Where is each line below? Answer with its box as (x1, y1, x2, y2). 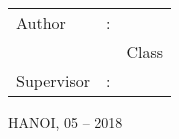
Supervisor (16, 69, 90, 92)
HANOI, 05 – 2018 (8, 112, 123, 132)
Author (16, 11, 66, 34)
